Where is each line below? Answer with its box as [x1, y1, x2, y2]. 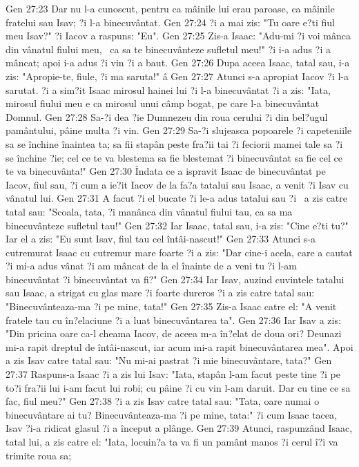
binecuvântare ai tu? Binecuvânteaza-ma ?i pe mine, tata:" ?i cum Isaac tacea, [6, 407, 337, 421]
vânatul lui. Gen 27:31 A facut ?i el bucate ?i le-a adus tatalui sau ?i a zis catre [6, 191, 347, 205]
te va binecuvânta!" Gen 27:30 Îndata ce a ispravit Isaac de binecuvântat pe [6, 164, 326, 178]
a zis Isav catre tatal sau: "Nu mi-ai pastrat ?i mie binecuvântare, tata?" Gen [6, 353, 332, 368]
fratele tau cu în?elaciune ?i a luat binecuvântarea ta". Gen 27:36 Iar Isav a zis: [6, 312, 341, 327]
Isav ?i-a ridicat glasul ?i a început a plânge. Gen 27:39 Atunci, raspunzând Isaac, [6, 421, 353, 435]
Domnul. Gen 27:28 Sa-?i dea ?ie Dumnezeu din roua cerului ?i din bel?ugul [6, 109, 328, 124]
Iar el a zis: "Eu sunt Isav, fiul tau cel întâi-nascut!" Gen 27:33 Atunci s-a [6, 231, 316, 246]
